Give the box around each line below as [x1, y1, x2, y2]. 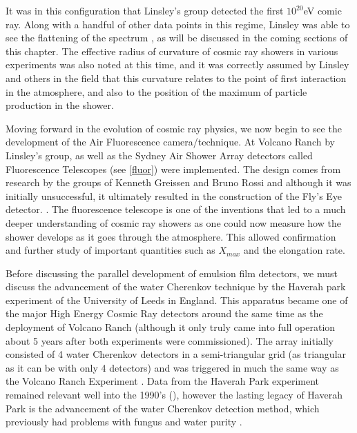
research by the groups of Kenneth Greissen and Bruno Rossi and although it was [6, 175, 351, 190]
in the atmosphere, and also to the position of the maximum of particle [6, 84, 307, 99]
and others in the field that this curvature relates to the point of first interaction [6, 70, 347, 85]
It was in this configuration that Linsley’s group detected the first [6, 3, 284, 17]
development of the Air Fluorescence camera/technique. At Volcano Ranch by [6, 134, 335, 149]
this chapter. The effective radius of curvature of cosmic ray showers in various [6, 43, 338, 58]
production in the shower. [6, 98, 114, 112]
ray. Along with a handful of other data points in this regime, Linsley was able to [6, 17, 350, 31]
